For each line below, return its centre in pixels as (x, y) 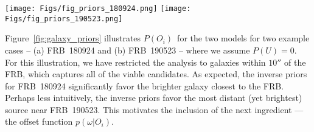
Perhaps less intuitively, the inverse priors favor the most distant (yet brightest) (154, 98)
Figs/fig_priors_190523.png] (64, 19)
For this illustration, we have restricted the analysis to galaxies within (135, 62)
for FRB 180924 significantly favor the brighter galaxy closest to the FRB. (145, 85)
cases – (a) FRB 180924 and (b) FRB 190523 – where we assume (127, 50)
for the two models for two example (243, 38)
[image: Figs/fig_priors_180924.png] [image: (98, 9)
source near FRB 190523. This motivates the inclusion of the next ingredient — (154, 109)
